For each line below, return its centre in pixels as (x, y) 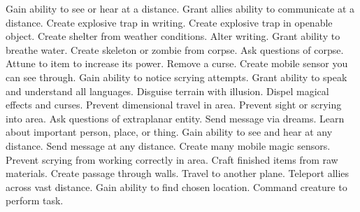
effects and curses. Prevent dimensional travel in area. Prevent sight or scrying (174, 105)
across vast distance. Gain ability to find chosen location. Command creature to (177, 186)
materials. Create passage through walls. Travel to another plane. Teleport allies (178, 173)
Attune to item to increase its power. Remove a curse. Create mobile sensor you (177, 63)
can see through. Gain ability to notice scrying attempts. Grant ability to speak (177, 77)
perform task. (35, 200)
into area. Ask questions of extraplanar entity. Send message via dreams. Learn (175, 118)
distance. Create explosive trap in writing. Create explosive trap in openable (169, 22)
